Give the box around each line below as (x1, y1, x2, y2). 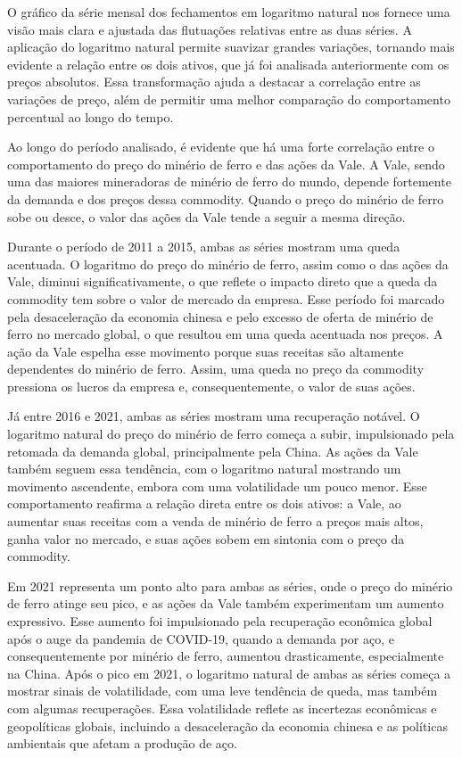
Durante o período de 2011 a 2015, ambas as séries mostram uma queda (7, 237, 400, 256)
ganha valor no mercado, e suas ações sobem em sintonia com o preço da (7, 529, 405, 548)
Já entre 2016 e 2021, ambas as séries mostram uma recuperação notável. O (7, 407, 420, 425)
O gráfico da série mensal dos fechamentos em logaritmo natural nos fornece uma (7, 3, 450, 21)
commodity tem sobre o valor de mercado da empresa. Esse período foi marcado (7, 289, 445, 308)
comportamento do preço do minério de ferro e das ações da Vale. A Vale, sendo (7, 154, 445, 173)
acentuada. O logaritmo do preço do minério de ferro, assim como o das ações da (7, 254, 449, 273)
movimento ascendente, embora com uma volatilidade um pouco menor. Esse (7, 476, 427, 495)
